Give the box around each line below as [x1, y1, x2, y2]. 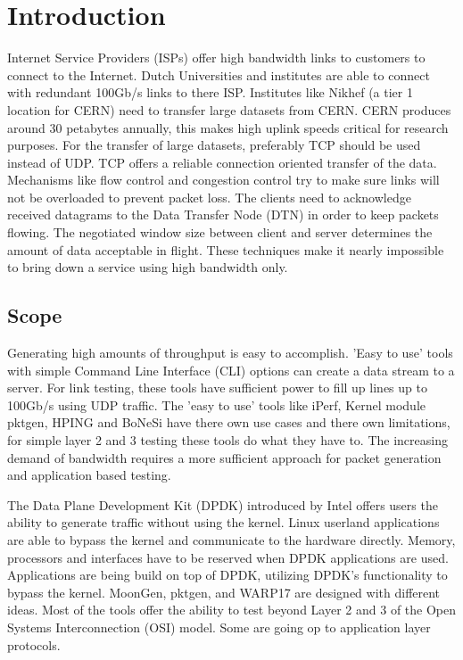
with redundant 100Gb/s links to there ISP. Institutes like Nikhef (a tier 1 [7, 83, 413, 102]
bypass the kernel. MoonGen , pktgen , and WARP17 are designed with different [7, 582, 441, 601]
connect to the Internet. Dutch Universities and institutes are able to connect [7, 65, 430, 84]
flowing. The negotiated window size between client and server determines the [7, 223, 433, 242]
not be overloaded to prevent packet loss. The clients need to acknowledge [7, 187, 411, 206]
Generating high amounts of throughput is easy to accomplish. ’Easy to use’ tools [7, 343, 453, 362]
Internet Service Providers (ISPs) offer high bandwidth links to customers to [7, 48, 426, 67]
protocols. [7, 635, 61, 654]
